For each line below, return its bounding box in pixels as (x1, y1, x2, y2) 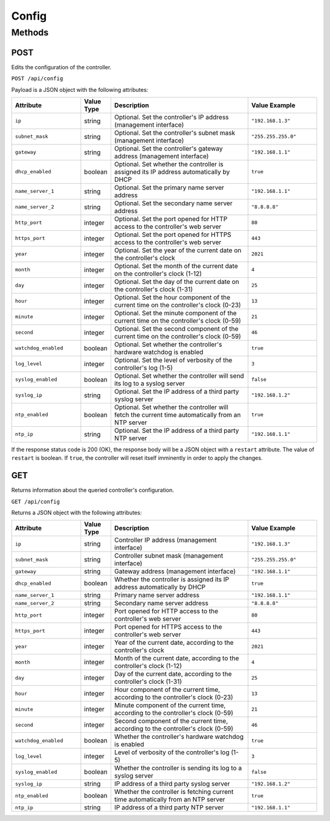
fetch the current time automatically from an (114, 410, 241, 419)
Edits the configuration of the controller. (11, 63, 112, 70)
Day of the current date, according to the (114, 670, 232, 678)
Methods (11, 27, 49, 38)
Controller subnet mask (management (114, 552, 223, 560)
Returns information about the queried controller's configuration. (11, 487, 174, 494)
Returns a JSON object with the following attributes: (11, 509, 142, 516)
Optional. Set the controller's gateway (114, 144, 223, 152)
